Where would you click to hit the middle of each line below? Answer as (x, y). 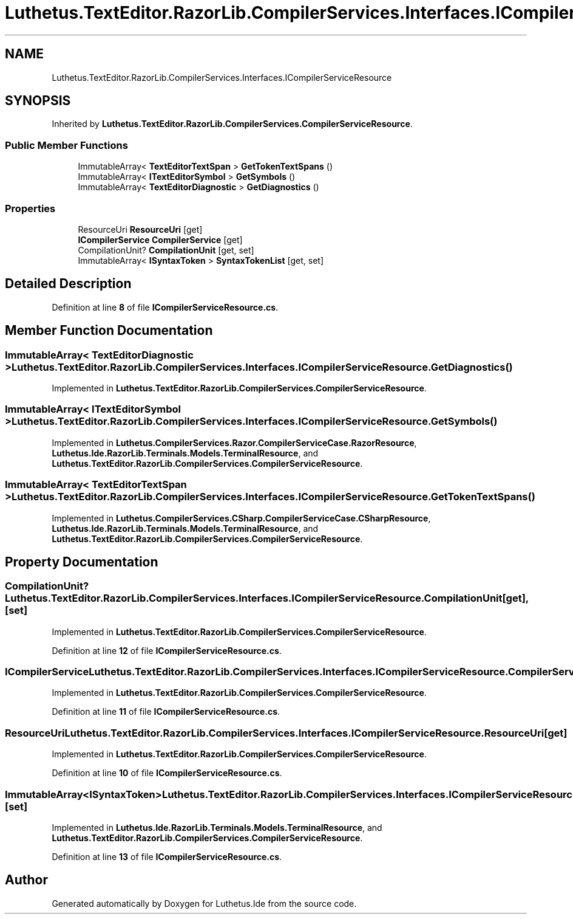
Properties (30, 208)
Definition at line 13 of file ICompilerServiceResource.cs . (167, 856)
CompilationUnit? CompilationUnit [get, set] (166, 250)
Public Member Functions (66, 145)
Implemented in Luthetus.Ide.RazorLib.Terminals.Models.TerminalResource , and (217, 827)
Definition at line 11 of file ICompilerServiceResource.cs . (166, 712)
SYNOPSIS (38, 101)
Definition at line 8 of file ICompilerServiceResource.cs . (165, 307)
